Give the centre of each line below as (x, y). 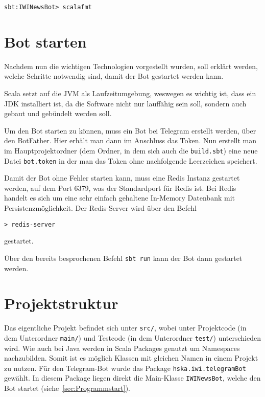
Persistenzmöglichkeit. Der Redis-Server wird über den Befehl (100, 208)
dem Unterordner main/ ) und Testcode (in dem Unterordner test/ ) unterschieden (132, 337)
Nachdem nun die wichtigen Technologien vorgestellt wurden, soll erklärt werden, (131, 66)
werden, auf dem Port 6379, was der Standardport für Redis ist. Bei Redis (120, 188)
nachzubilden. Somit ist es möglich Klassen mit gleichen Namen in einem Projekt (131, 358)
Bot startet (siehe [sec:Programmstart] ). (67, 388)
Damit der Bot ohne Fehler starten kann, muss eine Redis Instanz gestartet (122, 178)
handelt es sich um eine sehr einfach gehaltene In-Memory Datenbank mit (119, 198)
